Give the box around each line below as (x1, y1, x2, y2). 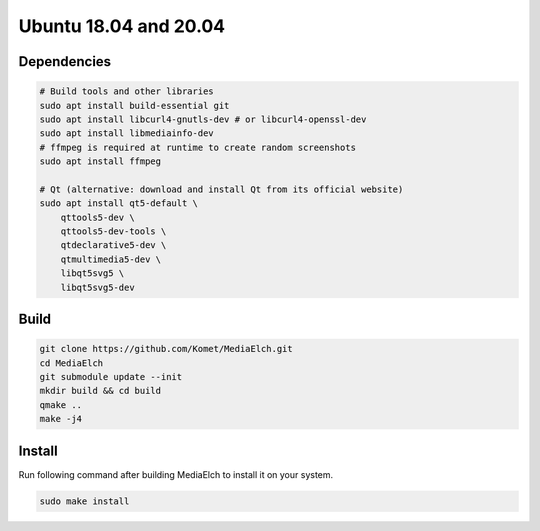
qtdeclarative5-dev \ (60, 240, 167, 251)
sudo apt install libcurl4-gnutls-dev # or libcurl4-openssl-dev (39, 113, 367, 125)
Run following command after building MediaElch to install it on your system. (18, 468, 334, 480)
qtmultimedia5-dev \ (60, 253, 162, 265)
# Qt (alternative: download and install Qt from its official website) (39, 183, 404, 195)
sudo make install (39, 495, 130, 507)
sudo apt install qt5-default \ (39, 198, 199, 209)
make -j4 (39, 413, 83, 425)
